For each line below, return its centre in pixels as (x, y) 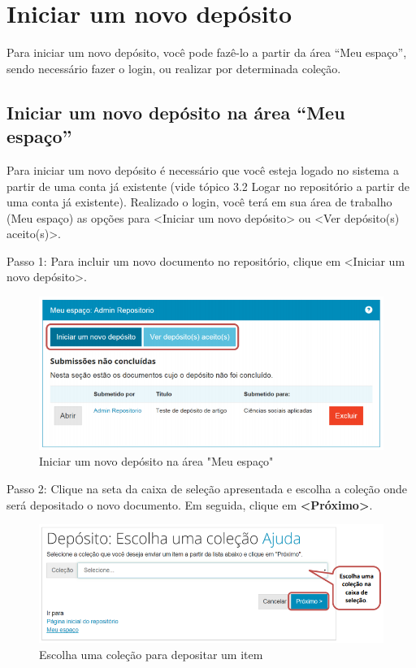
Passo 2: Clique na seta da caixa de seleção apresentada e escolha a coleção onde (207, 488)
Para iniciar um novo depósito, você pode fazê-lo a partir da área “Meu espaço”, (207, 52)
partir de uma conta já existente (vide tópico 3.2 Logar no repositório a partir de (208, 186)
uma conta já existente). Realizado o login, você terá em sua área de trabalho (199, 202)
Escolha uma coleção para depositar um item (151, 654)
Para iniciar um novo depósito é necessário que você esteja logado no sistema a (203, 169)
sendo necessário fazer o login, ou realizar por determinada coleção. (174, 68)
